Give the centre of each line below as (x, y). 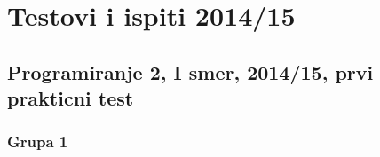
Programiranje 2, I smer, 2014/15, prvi (190, 71)
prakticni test (71, 98)
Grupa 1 (38, 141)
